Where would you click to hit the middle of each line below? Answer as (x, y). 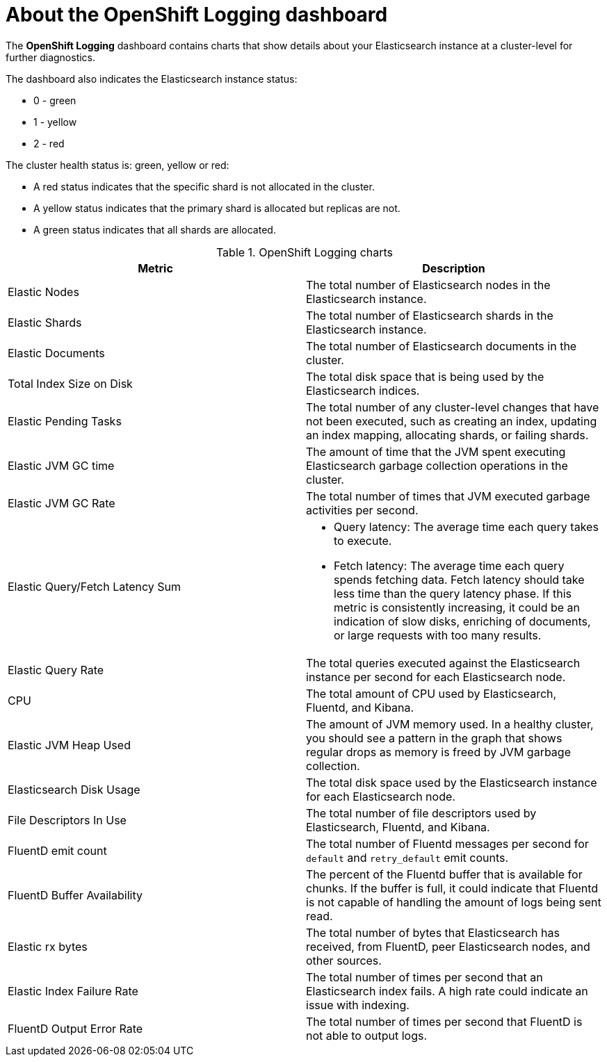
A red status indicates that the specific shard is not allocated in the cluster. (204, 186)
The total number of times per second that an (424, 977)
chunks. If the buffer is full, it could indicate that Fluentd (452, 888)
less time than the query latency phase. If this (453, 593)
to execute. (363, 540)
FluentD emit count (57, 850)
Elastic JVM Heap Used (69, 745)
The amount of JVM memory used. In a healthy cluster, (450, 724)
